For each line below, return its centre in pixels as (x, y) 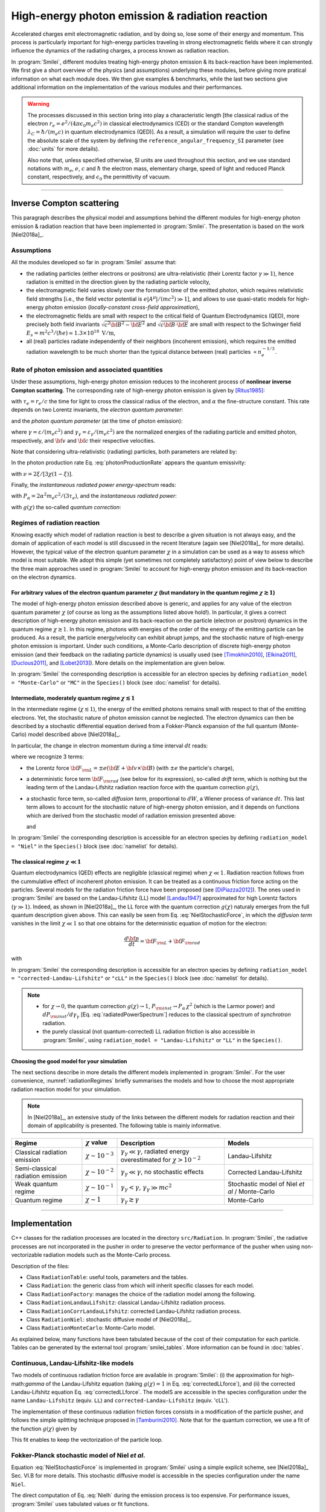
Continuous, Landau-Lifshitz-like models (72, 1363)
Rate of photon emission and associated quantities (87, 370)
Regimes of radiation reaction (55, 523)
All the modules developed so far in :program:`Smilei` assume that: (94, 262)
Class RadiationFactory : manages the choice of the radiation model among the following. (141, 1294)
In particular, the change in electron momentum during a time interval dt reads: (110, 745)
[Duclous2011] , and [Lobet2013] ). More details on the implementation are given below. (118, 663)
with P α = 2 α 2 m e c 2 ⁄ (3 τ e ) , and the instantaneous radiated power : (94, 497)
